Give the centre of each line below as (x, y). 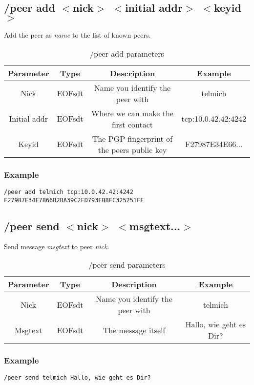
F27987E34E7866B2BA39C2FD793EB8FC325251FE (74, 200)
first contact (132, 124)
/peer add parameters (127, 53)
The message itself (134, 330)
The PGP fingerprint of (132, 138)
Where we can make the (132, 113)
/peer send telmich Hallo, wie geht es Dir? (77, 378)
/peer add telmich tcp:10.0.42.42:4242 (69, 192)
